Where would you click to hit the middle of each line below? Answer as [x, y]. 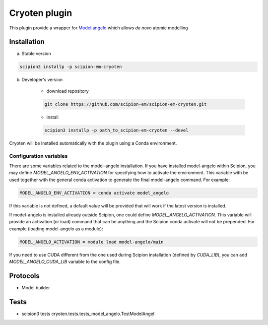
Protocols [24, 276]
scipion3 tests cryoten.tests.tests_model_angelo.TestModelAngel [88, 314]
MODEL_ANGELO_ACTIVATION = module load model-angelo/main [92, 242]
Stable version [36, 54]
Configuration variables [38, 156]
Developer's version [42, 80]
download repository [67, 91]
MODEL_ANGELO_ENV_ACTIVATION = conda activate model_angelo [94, 193]
